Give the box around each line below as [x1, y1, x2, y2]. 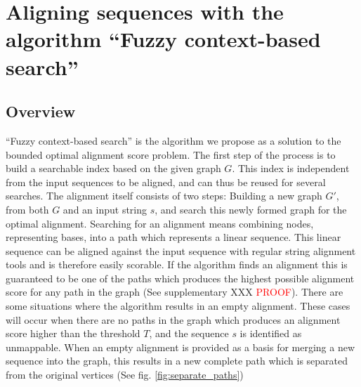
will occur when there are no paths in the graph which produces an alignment [6, 312, 341, 327]
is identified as [239, 326, 302, 341]
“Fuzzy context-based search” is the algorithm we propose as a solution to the [6, 133, 341, 147]
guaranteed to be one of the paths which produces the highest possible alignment [6, 270, 355, 285]
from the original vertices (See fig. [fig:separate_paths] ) [6, 367, 244, 382]
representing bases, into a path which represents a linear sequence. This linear [6, 230, 341, 244]
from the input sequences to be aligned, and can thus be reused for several [6, 174, 326, 189]
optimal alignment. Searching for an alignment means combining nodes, [6, 216, 314, 230]
